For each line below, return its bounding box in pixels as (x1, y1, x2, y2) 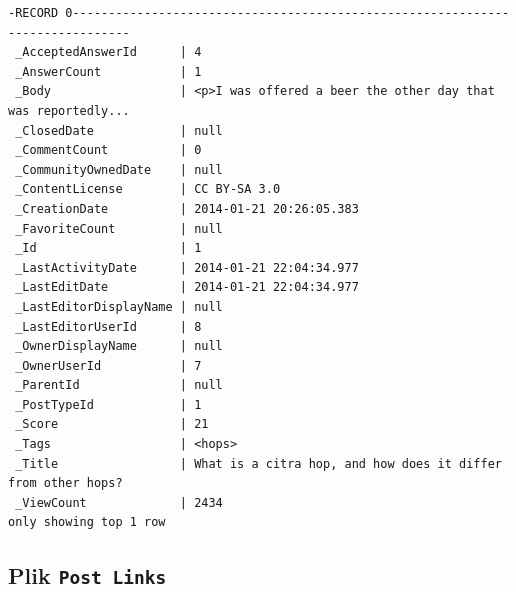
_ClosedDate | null (15, 123, 223, 138)
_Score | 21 (15, 417, 209, 432)
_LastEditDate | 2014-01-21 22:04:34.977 (15, 280, 359, 295)
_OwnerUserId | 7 (15, 358, 202, 373)
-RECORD (8, 6, 59, 20)
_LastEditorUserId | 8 (15, 319, 202, 334)
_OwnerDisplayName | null (15, 339, 223, 354)
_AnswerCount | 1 (15, 64, 202, 79)
